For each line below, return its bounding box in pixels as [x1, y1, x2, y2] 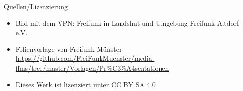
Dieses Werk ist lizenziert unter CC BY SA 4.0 [15, 79, 156, 89]
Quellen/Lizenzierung [4, 1, 68, 11]
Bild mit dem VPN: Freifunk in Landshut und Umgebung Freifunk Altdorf [15, 18, 239, 28]
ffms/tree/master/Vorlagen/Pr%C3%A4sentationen [15, 62, 169, 73]
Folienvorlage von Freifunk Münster [15, 43, 122, 54]
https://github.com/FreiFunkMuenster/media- [15, 53, 155, 63]
